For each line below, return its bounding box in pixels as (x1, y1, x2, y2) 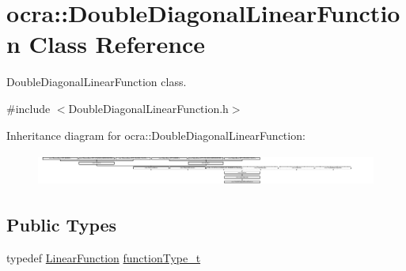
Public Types (6, 212, 117, 236)
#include (6, 100, 51, 116)
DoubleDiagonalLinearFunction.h (68, 100, 229, 116)
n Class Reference (6, 28, 206, 60)
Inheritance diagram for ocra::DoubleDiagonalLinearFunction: (6, 126, 305, 143)
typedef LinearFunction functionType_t (6, 249, 201, 265)
